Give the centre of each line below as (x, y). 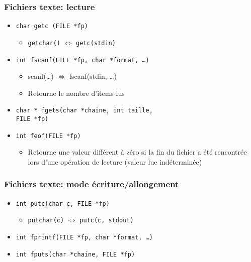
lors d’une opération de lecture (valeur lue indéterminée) (115, 161)
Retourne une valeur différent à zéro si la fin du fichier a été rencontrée (137, 152)
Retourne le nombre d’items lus (76, 93)
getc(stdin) (96, 43)
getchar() (44, 43)
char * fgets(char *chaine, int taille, (84, 111)
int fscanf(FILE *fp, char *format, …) (82, 60)
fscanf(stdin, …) (93, 76)
